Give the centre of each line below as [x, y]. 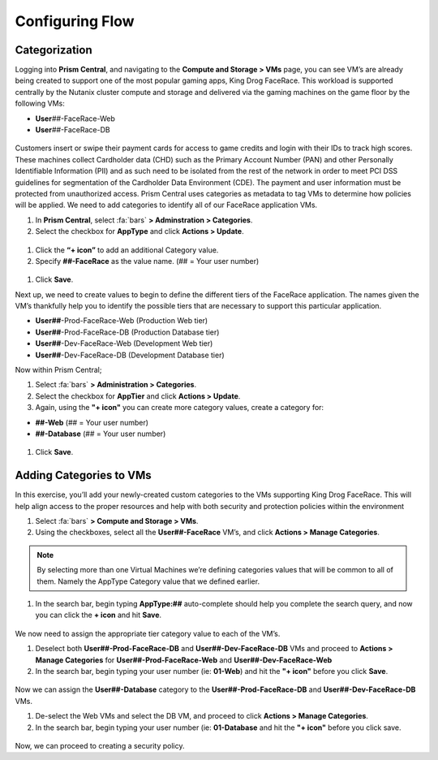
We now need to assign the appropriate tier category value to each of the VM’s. [148, 633]
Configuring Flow [75, 21]
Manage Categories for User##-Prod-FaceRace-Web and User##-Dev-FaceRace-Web [184, 660]
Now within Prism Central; [58, 370]
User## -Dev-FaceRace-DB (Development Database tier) [130, 355]
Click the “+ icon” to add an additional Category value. [127, 250]
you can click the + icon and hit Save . [99, 615]
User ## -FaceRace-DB [73, 130]
